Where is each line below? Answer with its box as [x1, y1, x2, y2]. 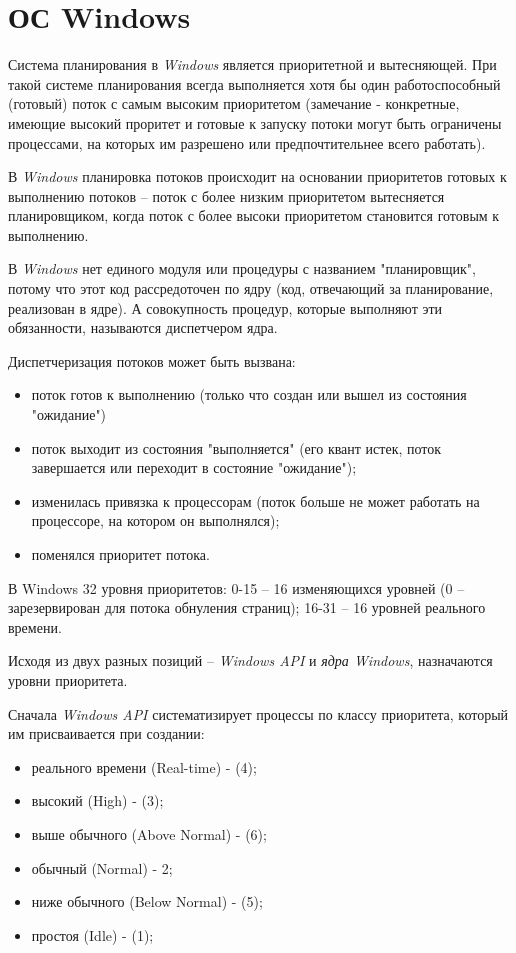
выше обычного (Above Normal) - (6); [31, 823, 267, 844]
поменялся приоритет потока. [31, 544, 210, 564]
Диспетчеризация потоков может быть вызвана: [8, 350, 296, 371]
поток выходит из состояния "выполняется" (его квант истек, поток [31, 437, 442, 458]
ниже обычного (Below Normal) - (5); [31, 891, 263, 912]
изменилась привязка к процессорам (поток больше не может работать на [31, 490, 480, 511]
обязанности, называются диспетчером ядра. [8, 317, 278, 338]
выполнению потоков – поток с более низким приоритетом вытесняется [8, 185, 445, 206]
